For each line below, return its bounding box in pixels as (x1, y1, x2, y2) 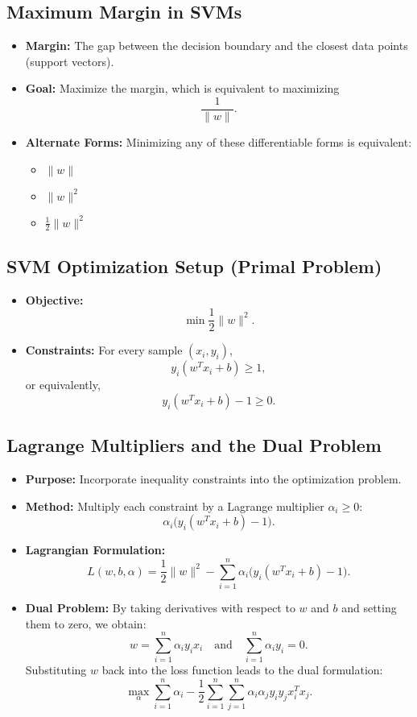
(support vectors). (25, 52, 114, 69)
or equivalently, (25, 376, 101, 393)
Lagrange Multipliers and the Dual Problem (6, 433, 382, 458)
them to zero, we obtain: (25, 615, 147, 632)
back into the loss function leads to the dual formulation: (101, 661, 383, 678)
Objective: (25, 291, 84, 308)
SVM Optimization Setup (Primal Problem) (6, 253, 382, 278)
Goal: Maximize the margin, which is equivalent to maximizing (25, 80, 340, 97)
